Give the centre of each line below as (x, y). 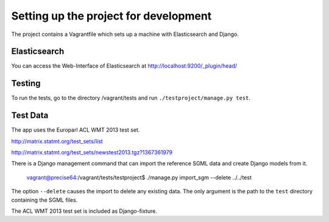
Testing (26, 83)
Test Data (30, 116)
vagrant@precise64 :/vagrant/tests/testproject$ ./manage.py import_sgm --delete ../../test (139, 177)
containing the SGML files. (44, 200)
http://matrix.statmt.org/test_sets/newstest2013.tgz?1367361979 (92, 152)
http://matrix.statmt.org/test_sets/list (57, 141)
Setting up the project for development (111, 16)
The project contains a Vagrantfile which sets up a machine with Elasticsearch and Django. (125, 34)
